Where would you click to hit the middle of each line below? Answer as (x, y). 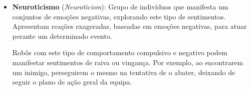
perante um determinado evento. (62, 36)
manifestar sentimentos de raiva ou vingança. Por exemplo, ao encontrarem (128, 62)
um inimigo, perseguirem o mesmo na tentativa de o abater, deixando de (124, 72)
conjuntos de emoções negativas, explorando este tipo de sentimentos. (119, 16)
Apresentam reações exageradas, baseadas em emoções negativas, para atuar (130, 26)
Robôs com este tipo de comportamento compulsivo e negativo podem (120, 52)
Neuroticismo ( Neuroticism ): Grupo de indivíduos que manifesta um (120, 6)
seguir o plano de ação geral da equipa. (72, 82)
